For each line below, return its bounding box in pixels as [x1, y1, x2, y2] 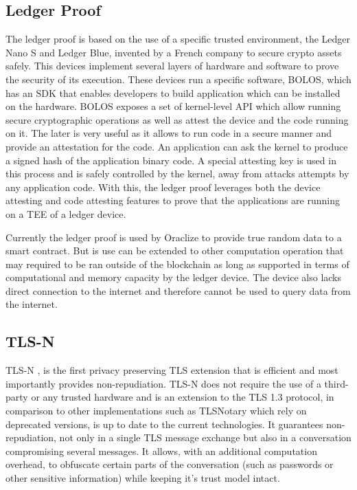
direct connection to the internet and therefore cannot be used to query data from [5, 283, 351, 298]
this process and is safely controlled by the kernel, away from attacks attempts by [5, 166, 349, 181]
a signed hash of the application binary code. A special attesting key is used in [5, 153, 336, 167]
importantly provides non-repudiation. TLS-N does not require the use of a [5, 376, 321, 390]
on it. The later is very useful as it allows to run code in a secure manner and [5, 126, 332, 140]
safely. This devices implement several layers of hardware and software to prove [5, 58, 339, 73]
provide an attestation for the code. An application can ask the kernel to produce [5, 139, 348, 153]
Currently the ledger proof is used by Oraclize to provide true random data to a [5, 230, 342, 244]
